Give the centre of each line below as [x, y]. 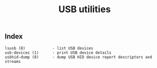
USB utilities [85, 9]
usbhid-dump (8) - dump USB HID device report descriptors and [78, 57]
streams [13, 61]
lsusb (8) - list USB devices [49, 48]
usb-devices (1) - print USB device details [58, 53]
